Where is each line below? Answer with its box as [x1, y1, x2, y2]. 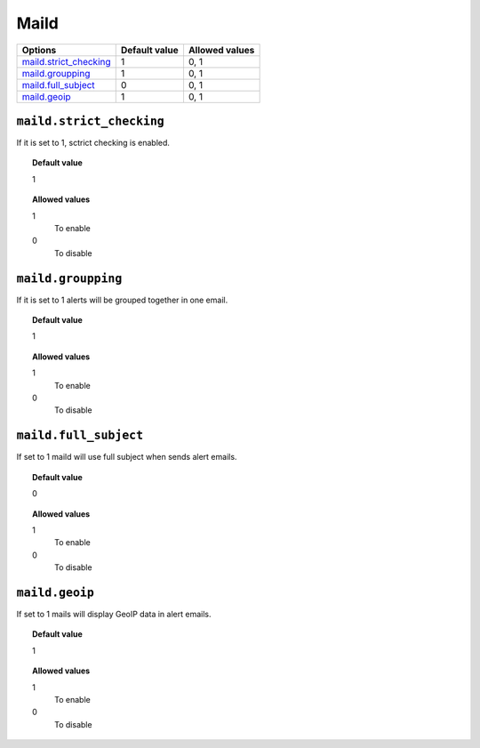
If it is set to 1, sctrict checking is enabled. [16, 138, 171, 149]
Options [21, 44, 57, 56]
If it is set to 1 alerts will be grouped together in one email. [16, 294, 228, 305]
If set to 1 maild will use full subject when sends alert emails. [16, 452, 237, 462]
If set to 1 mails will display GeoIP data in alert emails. [16, 608, 212, 619]
